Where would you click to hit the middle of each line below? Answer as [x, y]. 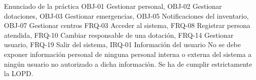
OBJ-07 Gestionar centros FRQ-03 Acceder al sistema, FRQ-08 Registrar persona [127, 25]
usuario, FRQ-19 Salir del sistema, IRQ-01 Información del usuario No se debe [123, 44]
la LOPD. [19, 73]
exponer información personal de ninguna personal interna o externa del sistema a [128, 54]
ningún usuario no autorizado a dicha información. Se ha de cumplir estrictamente [128, 64]
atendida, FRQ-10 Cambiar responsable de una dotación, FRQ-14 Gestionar [119, 35]
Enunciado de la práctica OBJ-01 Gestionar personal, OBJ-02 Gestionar [113, 6]
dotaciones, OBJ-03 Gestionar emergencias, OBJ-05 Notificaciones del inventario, [127, 15]
